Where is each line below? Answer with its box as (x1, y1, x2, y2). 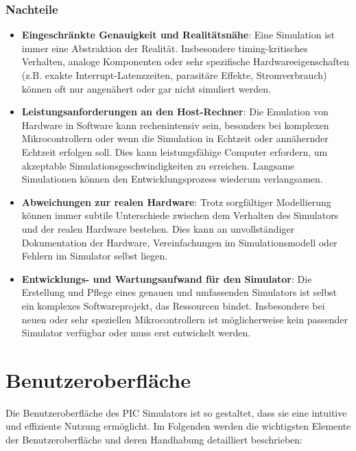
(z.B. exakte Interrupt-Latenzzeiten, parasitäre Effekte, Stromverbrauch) (21, 68, 327, 82)
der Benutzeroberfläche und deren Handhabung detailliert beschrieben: (5, 432, 303, 446)
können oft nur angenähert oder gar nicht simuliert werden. (21, 81, 271, 95)
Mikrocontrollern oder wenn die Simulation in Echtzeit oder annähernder (21, 131, 329, 146)
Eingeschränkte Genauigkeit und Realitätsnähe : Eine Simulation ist (21, 27, 335, 42)
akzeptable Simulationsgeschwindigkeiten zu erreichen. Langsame (21, 158, 295, 172)
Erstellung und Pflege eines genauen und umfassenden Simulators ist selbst (21, 285, 337, 299)
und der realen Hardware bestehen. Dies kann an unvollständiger (21, 221, 295, 235)
